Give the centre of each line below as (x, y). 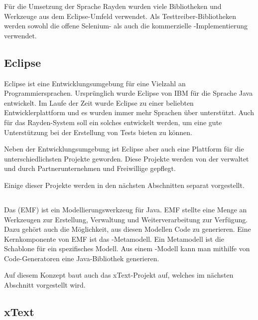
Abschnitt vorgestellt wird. (45, 285)
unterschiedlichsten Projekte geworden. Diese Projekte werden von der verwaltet (127, 158)
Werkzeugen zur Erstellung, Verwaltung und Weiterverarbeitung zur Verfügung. (126, 219)
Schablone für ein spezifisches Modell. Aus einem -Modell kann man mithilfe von (127, 248)
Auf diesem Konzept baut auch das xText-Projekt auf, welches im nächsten (119, 275)
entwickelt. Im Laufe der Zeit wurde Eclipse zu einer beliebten (99, 102)
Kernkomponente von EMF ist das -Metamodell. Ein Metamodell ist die (114, 239)
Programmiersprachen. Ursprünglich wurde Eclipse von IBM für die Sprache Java (129, 93)
